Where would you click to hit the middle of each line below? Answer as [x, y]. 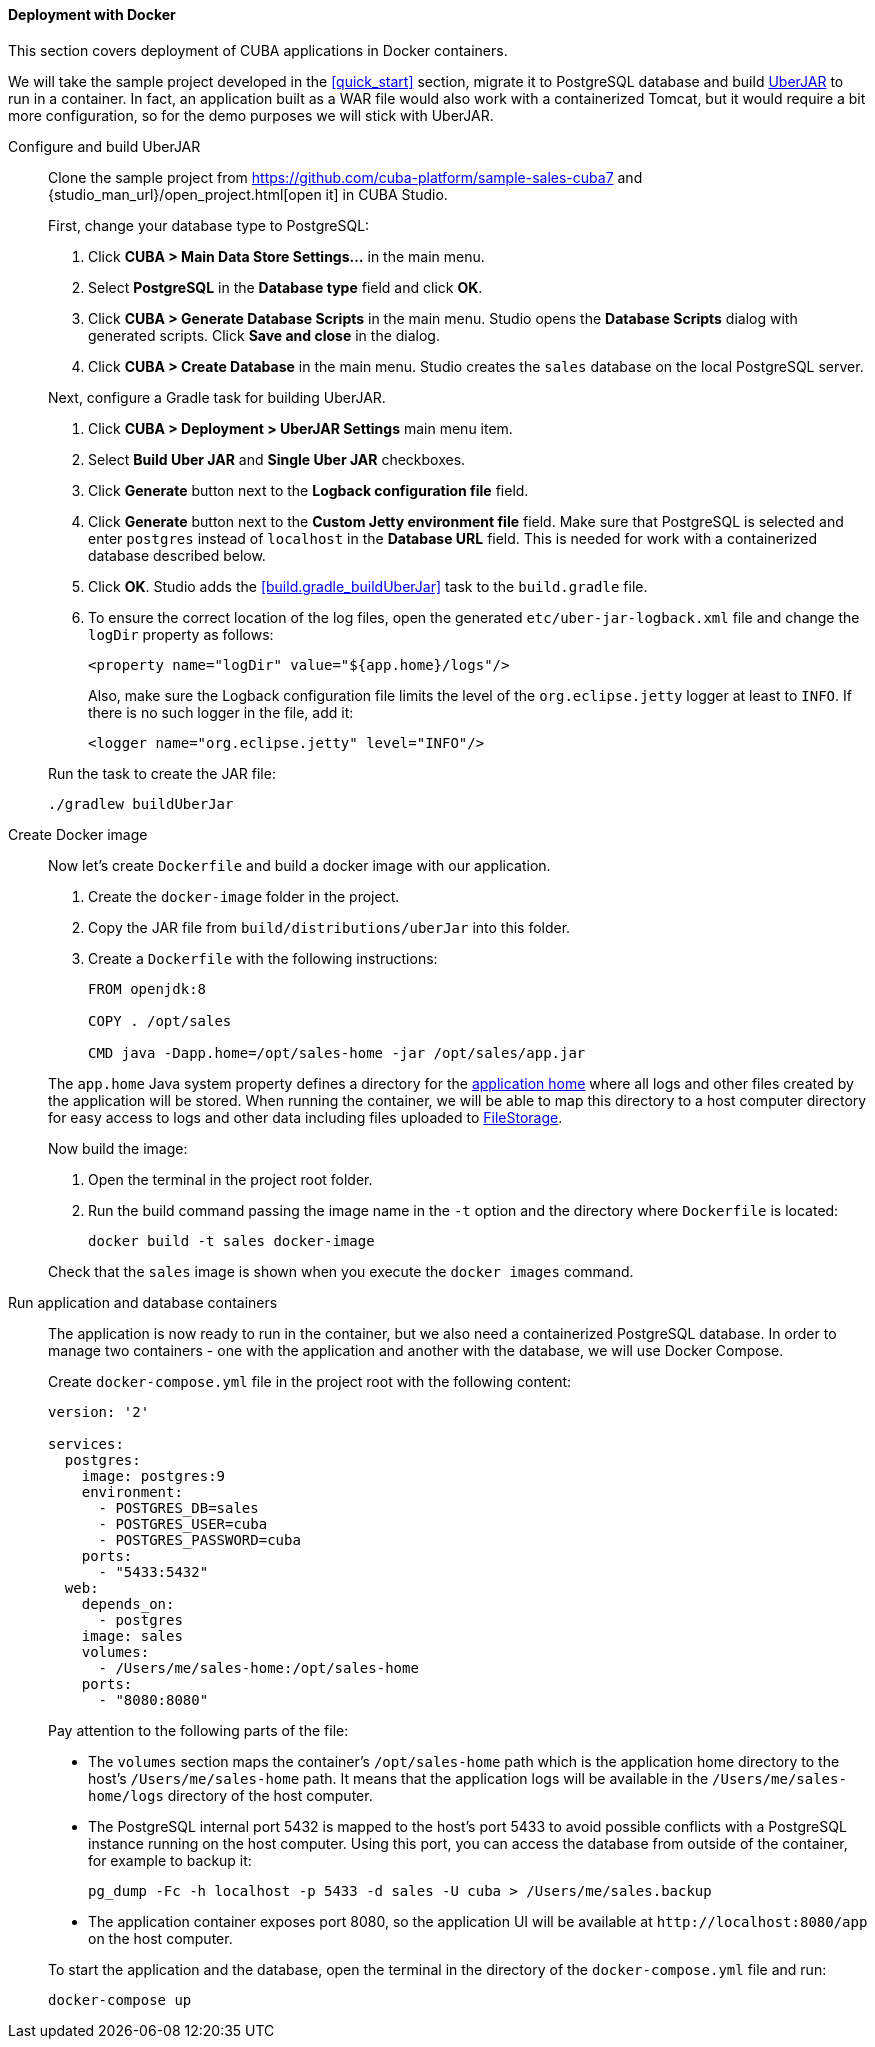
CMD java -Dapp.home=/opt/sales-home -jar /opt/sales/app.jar [337, 1052]
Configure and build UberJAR [104, 146]
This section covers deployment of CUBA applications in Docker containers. [258, 50]
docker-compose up [120, 1999]
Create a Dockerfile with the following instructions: [263, 958]
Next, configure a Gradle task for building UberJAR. [217, 397]
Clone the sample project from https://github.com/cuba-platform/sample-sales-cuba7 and [345, 177]
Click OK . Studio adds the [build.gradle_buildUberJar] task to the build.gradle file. [368, 586]
